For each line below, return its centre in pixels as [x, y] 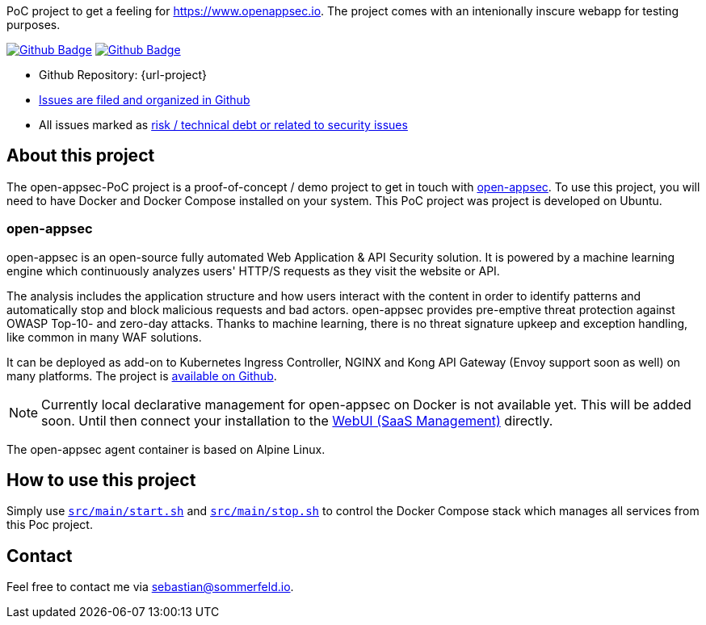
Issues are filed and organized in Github [145, 100]
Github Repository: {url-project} [123, 75]
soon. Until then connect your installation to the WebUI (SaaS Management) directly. [297, 420]
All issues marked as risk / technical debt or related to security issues [223, 125]
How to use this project [101, 480]
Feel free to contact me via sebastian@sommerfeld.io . [150, 587]
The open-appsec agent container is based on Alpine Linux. [166, 449]
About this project [81, 156]
